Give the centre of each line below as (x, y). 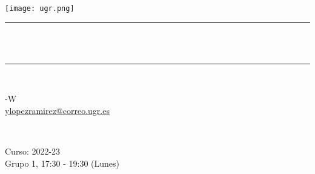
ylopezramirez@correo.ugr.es (57, 111)
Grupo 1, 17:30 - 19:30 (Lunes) (62, 163)
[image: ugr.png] (40, 8)
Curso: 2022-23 (33, 151)
